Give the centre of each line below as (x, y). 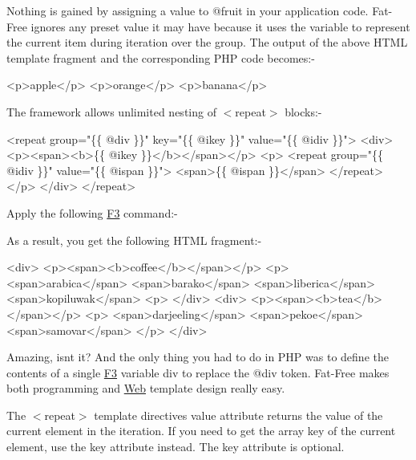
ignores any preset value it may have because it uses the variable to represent (220, 26)
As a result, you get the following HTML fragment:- (134, 240)
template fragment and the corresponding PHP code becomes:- (161, 57)
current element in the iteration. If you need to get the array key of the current (201, 431)
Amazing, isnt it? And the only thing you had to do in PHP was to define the (198, 357)
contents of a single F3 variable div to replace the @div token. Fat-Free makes (198, 372)
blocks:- (303, 111)
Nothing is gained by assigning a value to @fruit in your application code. (188, 10)
